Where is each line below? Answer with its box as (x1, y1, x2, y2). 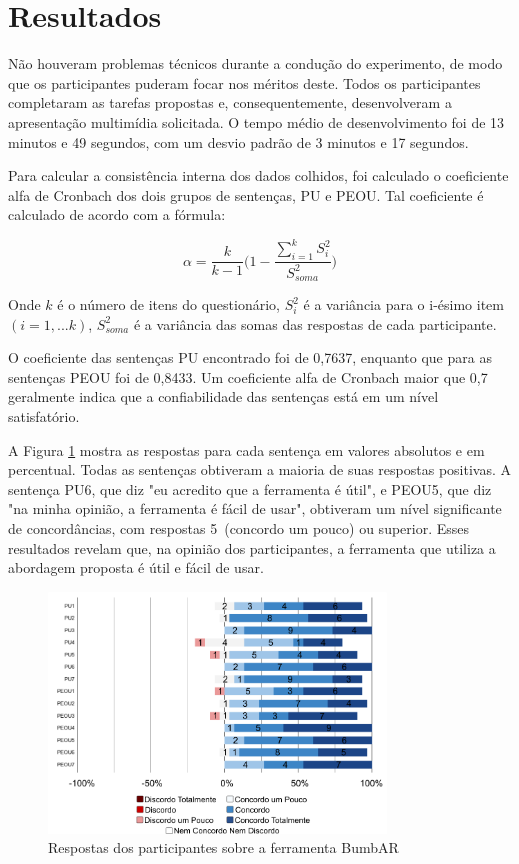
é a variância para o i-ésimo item (303, 294, 504, 314)
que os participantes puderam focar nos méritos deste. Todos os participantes (8, 72, 481, 93)
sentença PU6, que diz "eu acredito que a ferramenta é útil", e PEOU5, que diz (8, 478, 492, 499)
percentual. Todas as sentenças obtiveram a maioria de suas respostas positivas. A (8, 459, 512, 480)
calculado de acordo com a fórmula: (8, 204, 226, 225)
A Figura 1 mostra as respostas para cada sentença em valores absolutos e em (8, 439, 485, 460)
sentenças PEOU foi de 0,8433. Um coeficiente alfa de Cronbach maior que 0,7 (8, 366, 488, 387)
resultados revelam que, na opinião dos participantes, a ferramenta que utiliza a (8, 537, 496, 558)
